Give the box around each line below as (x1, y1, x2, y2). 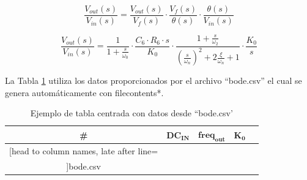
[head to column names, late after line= (9, 144, 158, 157)
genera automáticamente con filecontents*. (5, 86, 164, 99)
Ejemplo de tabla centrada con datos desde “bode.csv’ (30, 107, 233, 119)
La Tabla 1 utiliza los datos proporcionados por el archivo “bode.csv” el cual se (5, 74, 302, 87)
